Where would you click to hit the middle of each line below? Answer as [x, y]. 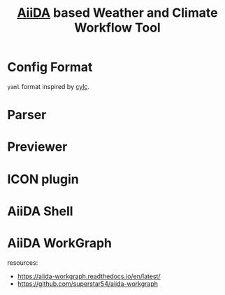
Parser [27, 115]
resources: [23, 262]
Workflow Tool [117, 28]
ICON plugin [43, 179]
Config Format [50, 67]
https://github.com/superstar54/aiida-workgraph [88, 283]
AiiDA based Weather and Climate [117, 13]
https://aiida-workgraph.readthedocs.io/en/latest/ [89, 276]
